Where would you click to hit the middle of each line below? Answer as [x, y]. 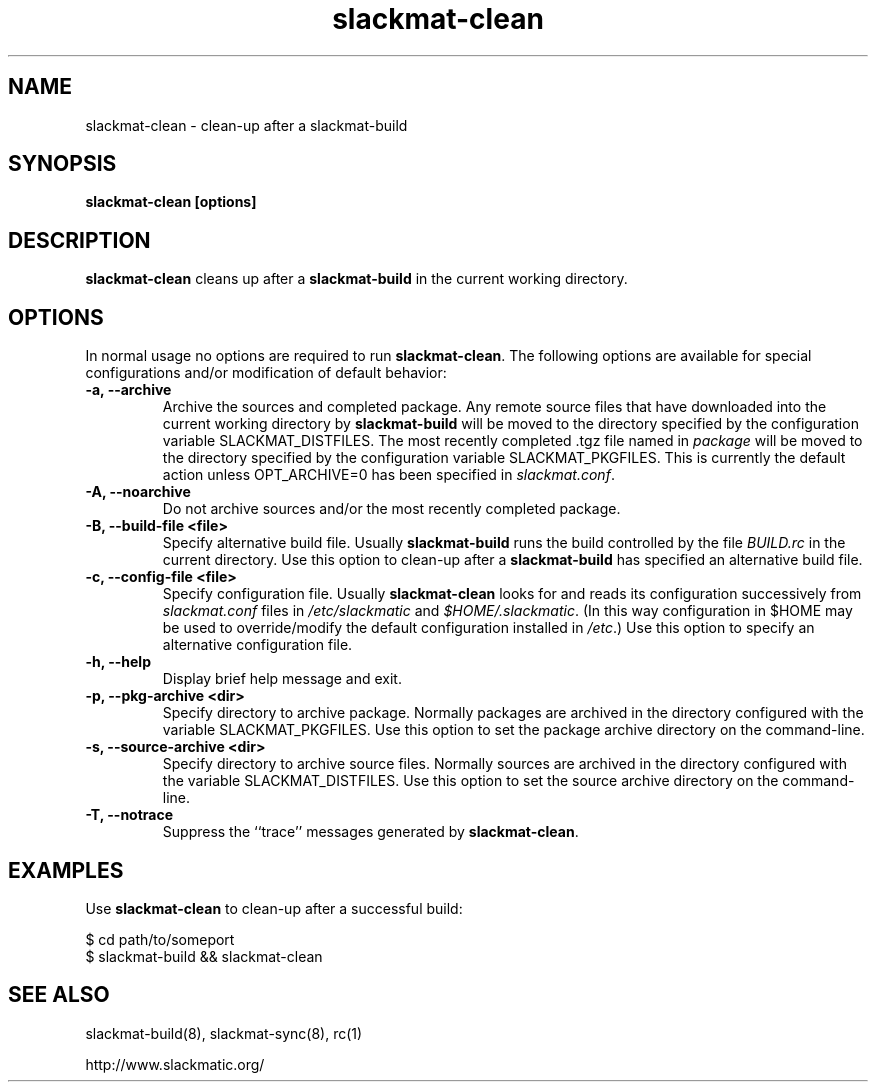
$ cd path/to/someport [160, 939]
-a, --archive [128, 390]
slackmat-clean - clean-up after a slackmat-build [246, 125]
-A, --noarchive [138, 492]
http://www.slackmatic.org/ [175, 1064]
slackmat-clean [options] [171, 202]
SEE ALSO [59, 995]
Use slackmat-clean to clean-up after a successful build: [274, 908]
